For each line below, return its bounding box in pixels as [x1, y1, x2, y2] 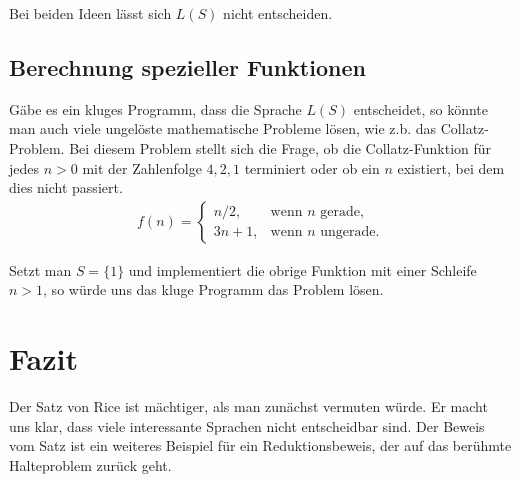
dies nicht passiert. [9, 177, 123, 198]
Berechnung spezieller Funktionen [9, 51, 366, 82]
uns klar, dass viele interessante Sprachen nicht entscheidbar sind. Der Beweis [9, 415, 485, 436]
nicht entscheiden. [223, 3, 333, 23]
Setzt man [9, 259, 72, 280]
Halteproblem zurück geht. [9, 454, 172, 475]
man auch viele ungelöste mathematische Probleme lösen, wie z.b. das [9, 118, 437, 139]
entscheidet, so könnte [353, 98, 488, 119]
